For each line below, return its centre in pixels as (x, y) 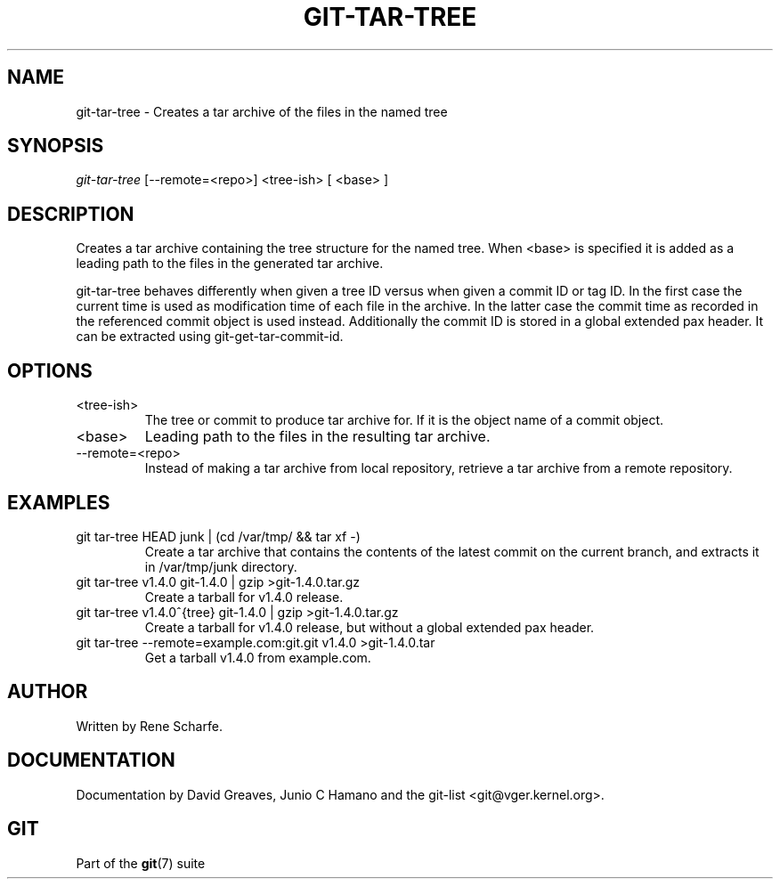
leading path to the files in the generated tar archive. (230, 264)
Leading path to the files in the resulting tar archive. (317, 437)
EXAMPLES (59, 502)
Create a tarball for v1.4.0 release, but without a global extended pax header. (370, 627)
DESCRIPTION (71, 214)
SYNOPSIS (56, 146)
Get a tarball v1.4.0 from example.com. (258, 657)
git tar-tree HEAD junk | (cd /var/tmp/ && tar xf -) (218, 536)
